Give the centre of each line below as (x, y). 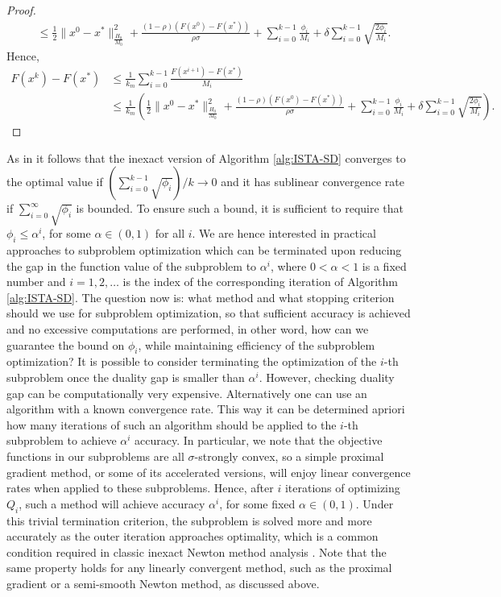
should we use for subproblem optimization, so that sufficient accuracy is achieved (209, 313)
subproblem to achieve (62, 440)
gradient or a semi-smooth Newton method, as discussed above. (163, 583)
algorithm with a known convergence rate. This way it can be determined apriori (206, 409)
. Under (375, 503)
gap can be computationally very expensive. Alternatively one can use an (187, 393)
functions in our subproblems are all (95, 456)
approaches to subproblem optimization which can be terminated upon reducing (204, 250)
